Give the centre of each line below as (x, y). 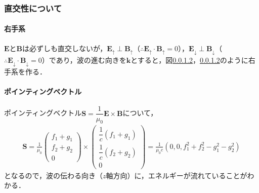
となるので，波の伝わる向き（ (54, 175)
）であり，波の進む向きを (84, 60)
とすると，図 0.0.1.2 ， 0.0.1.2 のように (189, 60)
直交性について (33, 8)
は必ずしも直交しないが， (65, 48)
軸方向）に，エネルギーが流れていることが (177, 175)
